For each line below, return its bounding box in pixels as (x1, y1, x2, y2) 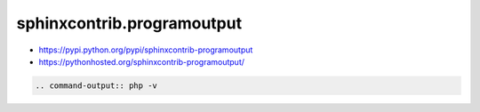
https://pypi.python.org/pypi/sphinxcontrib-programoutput (38, 44, 253, 55)
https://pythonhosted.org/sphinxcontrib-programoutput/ (38, 56, 244, 67)
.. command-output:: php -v (35, 80, 157, 91)
